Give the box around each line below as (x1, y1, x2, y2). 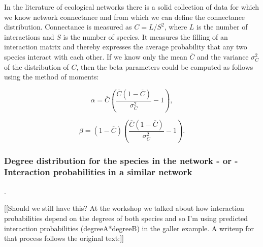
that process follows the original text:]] (4, 233, 124, 243)
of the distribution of (4, 61, 69, 72)
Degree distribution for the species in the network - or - (4, 154, 238, 167)
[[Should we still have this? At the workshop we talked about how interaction (4, 203, 244, 213)
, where (164, 21, 187, 32)
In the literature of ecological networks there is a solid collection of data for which (4, 2, 259, 12)
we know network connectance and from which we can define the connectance (4, 11, 245, 22)
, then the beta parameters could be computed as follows (76, 61, 253, 72)
